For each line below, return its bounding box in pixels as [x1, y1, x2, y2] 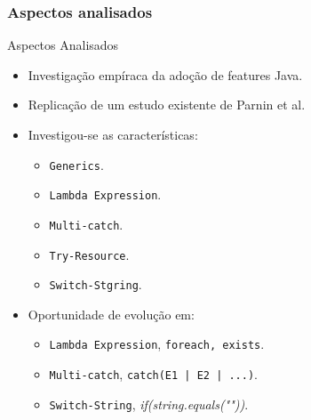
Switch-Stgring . [49, 275, 142, 294]
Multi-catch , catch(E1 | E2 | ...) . [49, 365, 258, 384]
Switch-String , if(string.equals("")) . [49, 394, 249, 413]
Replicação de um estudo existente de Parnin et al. [28, 95, 306, 114]
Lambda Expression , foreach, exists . [49, 335, 265, 353]
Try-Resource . [49, 245, 130, 263]
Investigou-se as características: [28, 125, 198, 143]
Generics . [49, 155, 104, 174]
